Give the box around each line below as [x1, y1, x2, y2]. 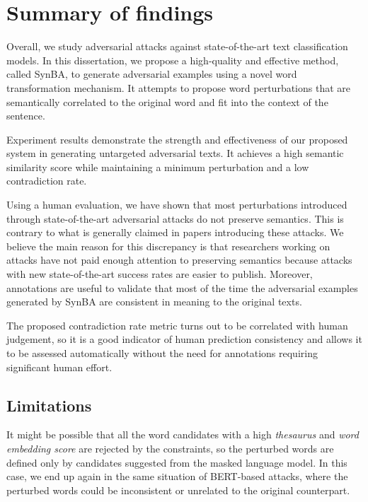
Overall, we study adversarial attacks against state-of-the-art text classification [6, 39, 348, 54]
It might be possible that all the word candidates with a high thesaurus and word [6, 427, 359, 442]
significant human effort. [6, 359, 113, 374]
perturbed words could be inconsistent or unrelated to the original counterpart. [6, 482, 350, 497]
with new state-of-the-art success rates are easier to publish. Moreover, [6, 267, 313, 281]
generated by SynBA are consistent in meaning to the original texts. [6, 294, 302, 309]
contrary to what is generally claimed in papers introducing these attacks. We [6, 225, 344, 240]
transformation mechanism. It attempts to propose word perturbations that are [6, 80, 351, 95]
